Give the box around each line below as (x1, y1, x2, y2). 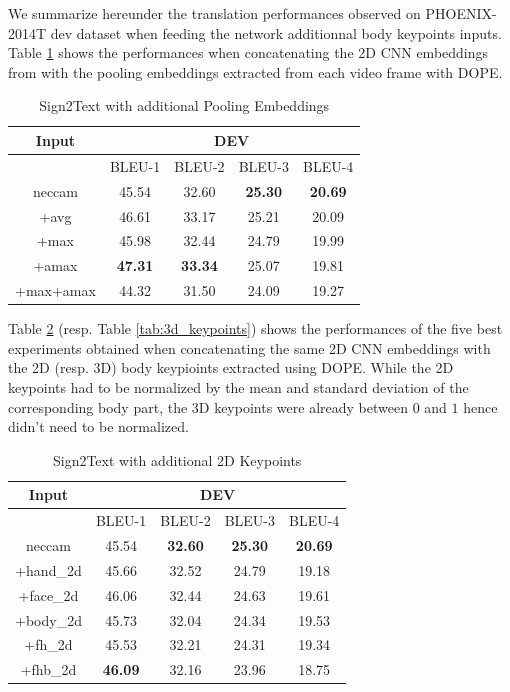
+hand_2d (15, 559, 82, 580)
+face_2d (18, 584, 79, 605)
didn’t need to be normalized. (8, 416, 189, 437)
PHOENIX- (425, 3, 497, 23)
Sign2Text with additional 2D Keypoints (52, 449, 302, 470)
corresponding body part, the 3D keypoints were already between (8, 396, 408, 417)
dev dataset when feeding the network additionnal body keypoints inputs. (50, 22, 502, 43)
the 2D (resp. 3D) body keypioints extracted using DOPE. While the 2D (8, 357, 454, 378)
